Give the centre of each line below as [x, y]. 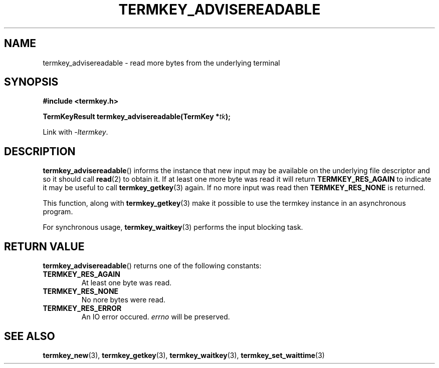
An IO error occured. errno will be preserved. [156, 317]
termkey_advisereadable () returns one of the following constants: [152, 266]
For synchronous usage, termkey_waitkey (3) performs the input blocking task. [173, 227]
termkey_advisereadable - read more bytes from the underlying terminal [161, 63]
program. [58, 212]
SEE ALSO [30, 336]
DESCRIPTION [40, 151]
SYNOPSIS [31, 82]
